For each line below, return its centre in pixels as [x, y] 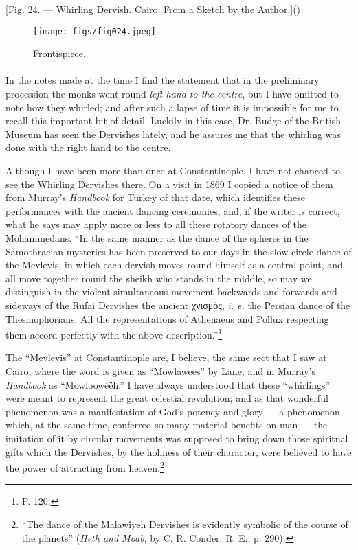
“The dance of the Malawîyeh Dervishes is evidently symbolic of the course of [185, 524]
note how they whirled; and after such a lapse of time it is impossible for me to [172, 107]
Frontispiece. [59, 53]
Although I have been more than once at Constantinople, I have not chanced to [173, 170]
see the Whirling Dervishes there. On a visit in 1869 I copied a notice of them [169, 184]
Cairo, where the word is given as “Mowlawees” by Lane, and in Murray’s [160, 370]
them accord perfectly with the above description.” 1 [114, 333]
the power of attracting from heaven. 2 [85, 467]
